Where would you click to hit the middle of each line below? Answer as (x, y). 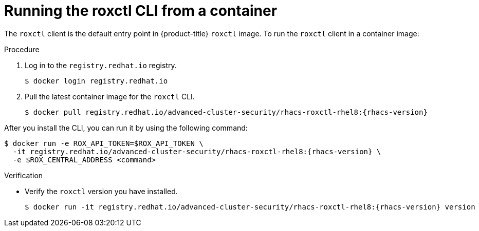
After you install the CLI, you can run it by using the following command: (126, 128)
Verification (24, 175)
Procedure (22, 49)
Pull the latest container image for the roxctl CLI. (110, 96)
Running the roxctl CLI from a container (141, 11)
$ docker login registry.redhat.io (96, 81)
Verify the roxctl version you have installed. (101, 191)
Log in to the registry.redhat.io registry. (101, 65)
